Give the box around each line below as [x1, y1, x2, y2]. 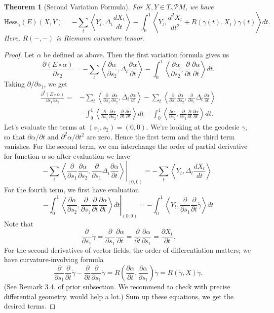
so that [4, 131, 25, 141]
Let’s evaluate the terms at [4, 122, 85, 132]
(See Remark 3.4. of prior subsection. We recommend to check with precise [4, 281, 231, 292]
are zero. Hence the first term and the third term [86, 131, 235, 141]
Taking [4, 79, 25, 89]
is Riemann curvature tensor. [56, 33, 145, 43]
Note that [4, 218, 34, 228]
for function [4, 150, 39, 161]
